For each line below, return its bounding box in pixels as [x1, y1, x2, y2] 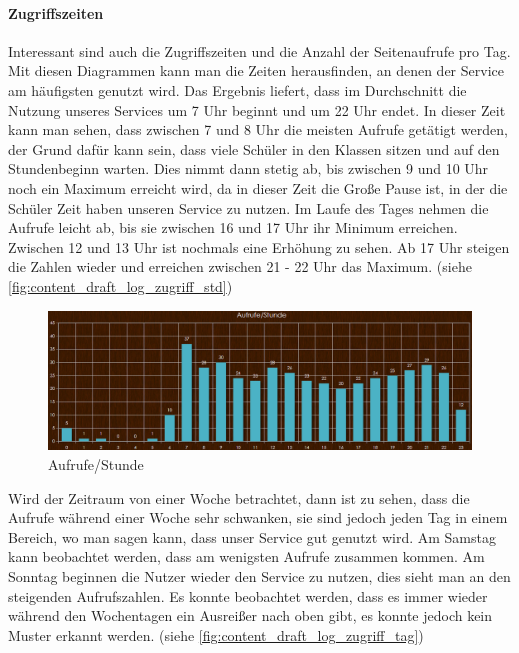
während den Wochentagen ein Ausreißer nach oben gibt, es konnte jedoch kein [8, 605, 493, 626]
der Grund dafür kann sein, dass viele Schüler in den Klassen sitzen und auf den [8, 138, 500, 159]
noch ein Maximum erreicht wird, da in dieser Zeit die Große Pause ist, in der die [8, 177, 508, 198]
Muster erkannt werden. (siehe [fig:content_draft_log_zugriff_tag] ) [8, 624, 424, 645]
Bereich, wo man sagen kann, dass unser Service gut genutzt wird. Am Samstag [8, 526, 496, 547]
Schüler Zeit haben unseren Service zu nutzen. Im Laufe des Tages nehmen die [8, 197, 489, 218]
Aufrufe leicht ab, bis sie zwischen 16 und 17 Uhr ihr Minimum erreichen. [8, 217, 458, 238]
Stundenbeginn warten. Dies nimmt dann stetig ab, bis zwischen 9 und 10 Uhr [8, 158, 489, 179]
